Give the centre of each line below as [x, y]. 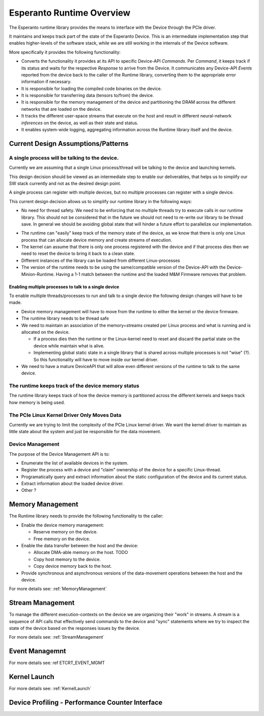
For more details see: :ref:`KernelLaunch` [50, 689]
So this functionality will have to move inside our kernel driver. [96, 359]
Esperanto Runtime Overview [70, 13]
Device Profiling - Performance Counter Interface [86, 703]
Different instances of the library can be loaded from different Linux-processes [101, 260]
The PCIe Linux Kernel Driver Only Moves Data [65, 415]
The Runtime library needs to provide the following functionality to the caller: [86, 516]
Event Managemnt [37, 651]
